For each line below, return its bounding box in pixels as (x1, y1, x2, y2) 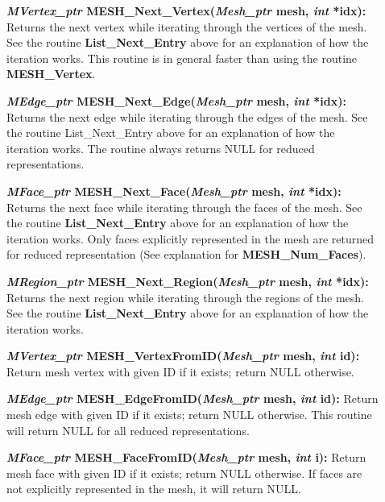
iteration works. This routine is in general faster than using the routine (6, 49, 358, 66)
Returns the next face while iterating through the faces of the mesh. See (6, 198, 362, 215)
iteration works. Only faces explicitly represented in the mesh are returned (6, 230, 374, 247)
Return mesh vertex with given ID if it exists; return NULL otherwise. (6, 363, 354, 380)
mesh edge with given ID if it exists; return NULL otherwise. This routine (6, 406, 372, 423)
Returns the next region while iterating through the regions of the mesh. (6, 288, 364, 305)
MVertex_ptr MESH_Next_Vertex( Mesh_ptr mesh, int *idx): (6, 2, 366, 19)
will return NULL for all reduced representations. (6, 421, 250, 438)
